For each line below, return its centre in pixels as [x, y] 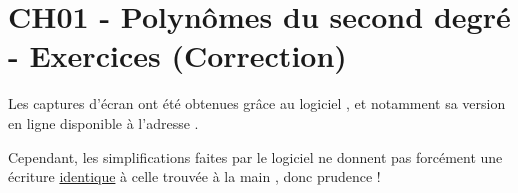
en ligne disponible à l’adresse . [103, 122]
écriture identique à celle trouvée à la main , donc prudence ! [194, 176]
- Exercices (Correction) [177, 55]
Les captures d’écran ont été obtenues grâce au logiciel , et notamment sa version [257, 103]
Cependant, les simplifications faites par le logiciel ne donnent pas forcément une [255, 156]
